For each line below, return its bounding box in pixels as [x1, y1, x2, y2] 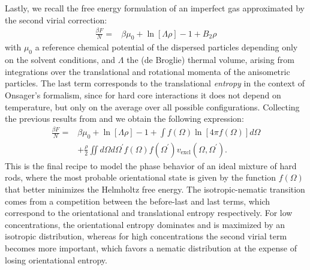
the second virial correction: [5, 13, 107, 26]
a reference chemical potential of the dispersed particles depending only [35, 41, 298, 53]
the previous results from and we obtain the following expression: [5, 112, 244, 125]
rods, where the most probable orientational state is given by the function [5, 171, 276, 184]
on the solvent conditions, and [5, 53, 116, 66]
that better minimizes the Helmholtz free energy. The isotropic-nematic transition [5, 183, 305, 196]
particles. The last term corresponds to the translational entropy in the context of [5, 77, 305, 89]
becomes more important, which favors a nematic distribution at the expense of [5, 242, 297, 254]
